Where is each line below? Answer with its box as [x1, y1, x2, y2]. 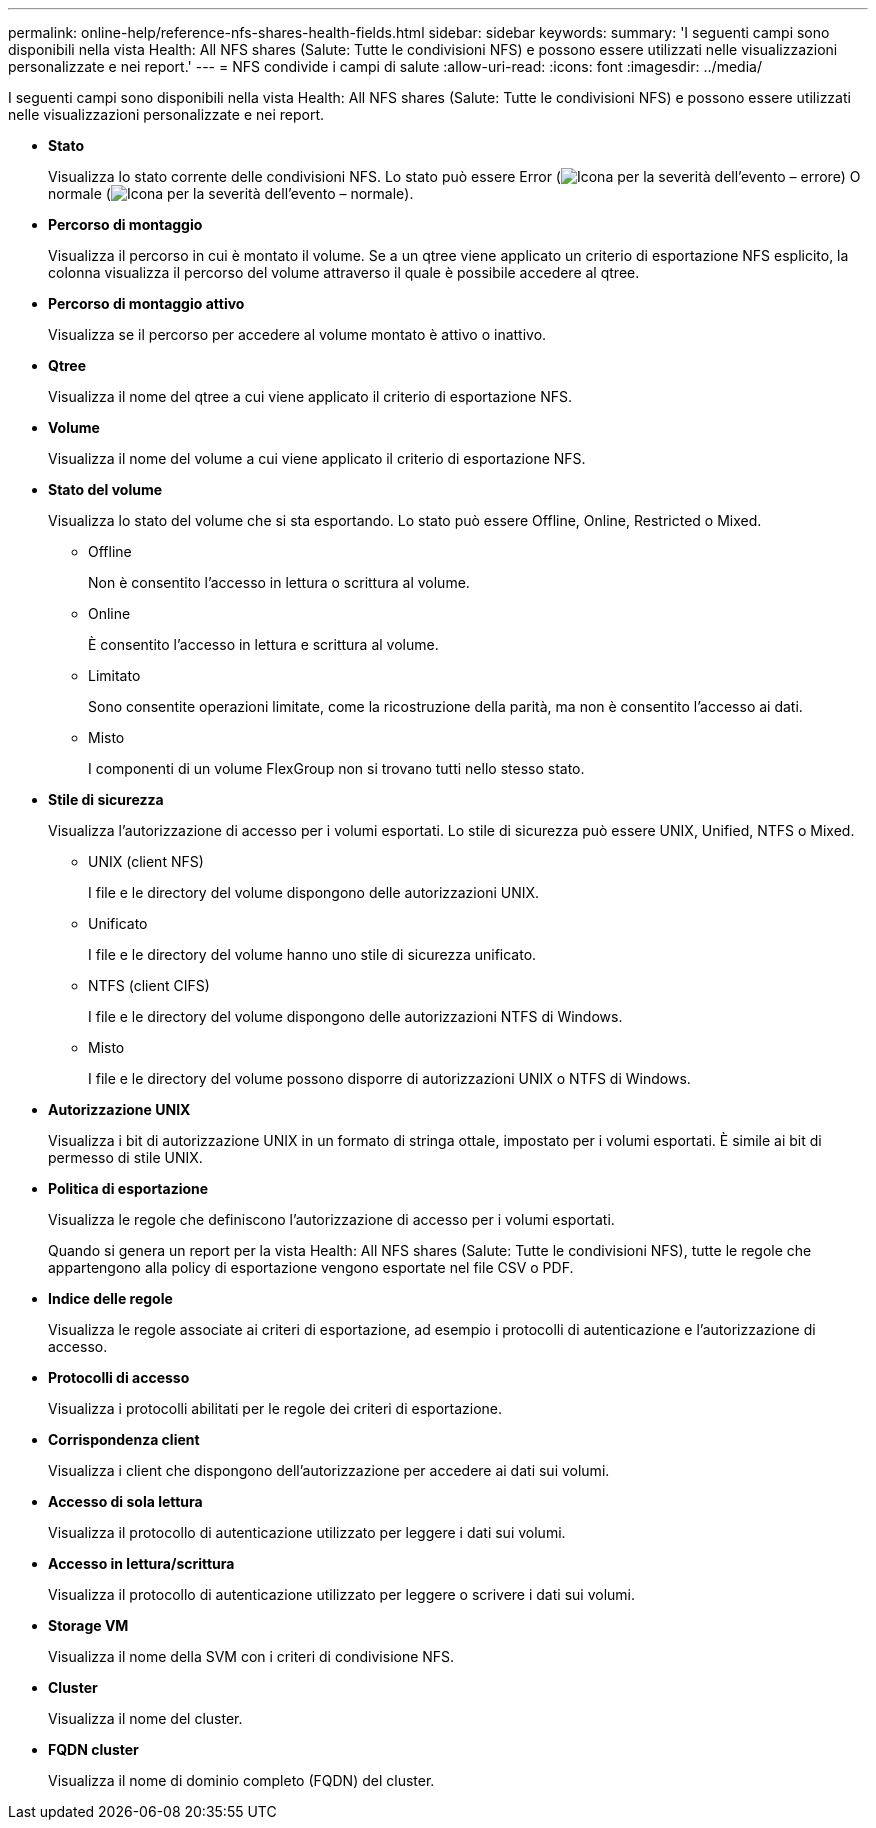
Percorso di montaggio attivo [48, 295, 245, 312]
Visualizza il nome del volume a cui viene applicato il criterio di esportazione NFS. [48, 450, 586, 467]
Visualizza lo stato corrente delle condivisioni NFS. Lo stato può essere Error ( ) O [48, 168, 861, 185]
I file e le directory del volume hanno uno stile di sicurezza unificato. [88, 946, 537, 963]
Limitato [88, 667, 141, 684]
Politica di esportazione [48, 1180, 209, 1197]
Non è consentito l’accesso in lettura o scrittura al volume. [88, 574, 470, 591]
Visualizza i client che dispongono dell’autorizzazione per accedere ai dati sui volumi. [48, 1462, 610, 1479]
